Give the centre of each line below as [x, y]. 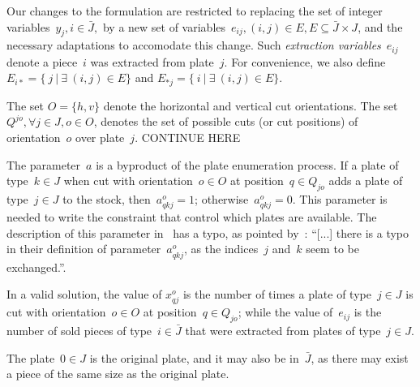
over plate [100, 138]
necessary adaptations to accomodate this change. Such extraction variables [194, 45]
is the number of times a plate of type [277, 294]
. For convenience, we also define [305, 61]
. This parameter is [340, 199]
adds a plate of [366, 181]
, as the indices [221, 249]
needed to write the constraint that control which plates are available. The [192, 217]
